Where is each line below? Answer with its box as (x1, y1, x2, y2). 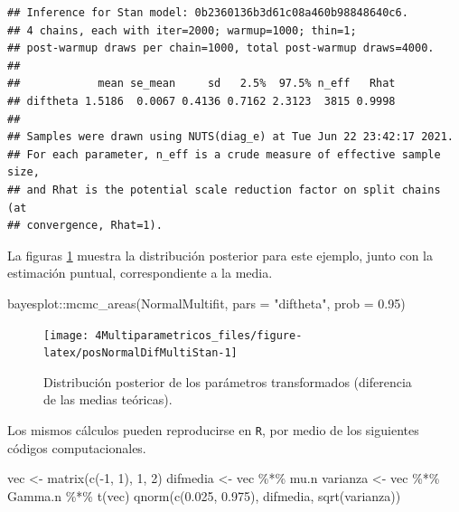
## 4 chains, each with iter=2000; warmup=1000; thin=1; (7, 24, 357, 37)
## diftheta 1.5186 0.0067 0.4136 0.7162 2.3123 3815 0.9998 (7, 94, 396, 108)
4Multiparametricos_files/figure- (95, 328, 303, 342)
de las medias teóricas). (43, 390, 173, 409)
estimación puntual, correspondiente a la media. (7, 263, 273, 282)
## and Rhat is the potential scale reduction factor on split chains (7, 183, 441, 196)
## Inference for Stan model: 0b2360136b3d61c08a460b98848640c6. (7, 6, 408, 19)
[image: (43, 328, 89, 342)
